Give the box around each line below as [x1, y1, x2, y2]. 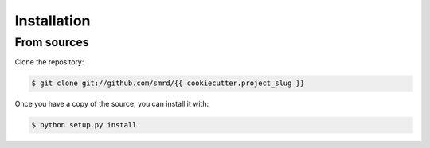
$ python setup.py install [31, 120, 137, 130]
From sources [14, 35, 89, 49]
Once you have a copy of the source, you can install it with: [14, 99, 209, 109]
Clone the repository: [14, 57, 84, 67]
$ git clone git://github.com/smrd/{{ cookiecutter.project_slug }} [31, 79, 305, 88]
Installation [14, 12, 91, 29]
